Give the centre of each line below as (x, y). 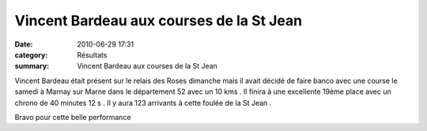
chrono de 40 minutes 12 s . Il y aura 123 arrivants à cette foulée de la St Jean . (143, 103)
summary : (32, 66)
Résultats (92, 54)
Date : (24, 44)
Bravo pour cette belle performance (73, 117)
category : (31, 54)
